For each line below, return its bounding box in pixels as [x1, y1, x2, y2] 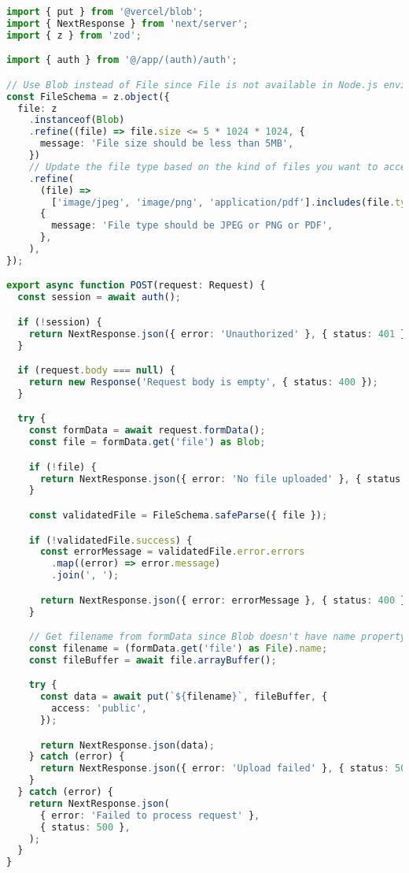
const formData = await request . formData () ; [28, 425, 266, 436]
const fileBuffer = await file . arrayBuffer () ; [28, 654, 277, 666]
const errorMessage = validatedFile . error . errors [39, 546, 305, 558]
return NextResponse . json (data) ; [39, 739, 215, 751]
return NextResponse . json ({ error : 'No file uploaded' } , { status [39, 473, 401, 485]
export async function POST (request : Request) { [6, 280, 266, 292]
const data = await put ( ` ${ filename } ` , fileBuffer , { [39, 691, 328, 703]
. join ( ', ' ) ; [51, 570, 120, 581]
